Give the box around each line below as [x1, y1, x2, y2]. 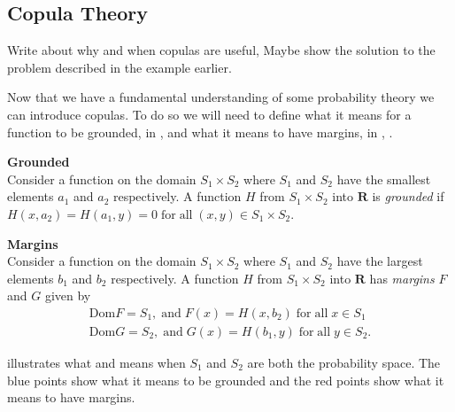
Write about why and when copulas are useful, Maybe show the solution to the [7, 41, 436, 59]
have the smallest [336, 169, 431, 188]
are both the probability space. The [247, 353, 441, 371]
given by [44, 286, 91, 305]
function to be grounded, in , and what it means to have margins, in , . [7, 122, 393, 141]
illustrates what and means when [7, 353, 186, 371]
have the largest [336, 252, 423, 270]
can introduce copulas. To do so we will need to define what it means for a [7, 105, 412, 123]
